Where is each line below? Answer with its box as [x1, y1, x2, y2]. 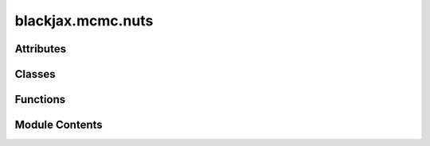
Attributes [14, 42, 67, 56]
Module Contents [14, 118, 103, 132]
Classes [14, 67, 56, 81]
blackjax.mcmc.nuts [14, 12, 154, 29]
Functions [14, 93, 66, 106]
